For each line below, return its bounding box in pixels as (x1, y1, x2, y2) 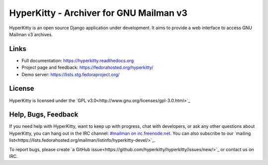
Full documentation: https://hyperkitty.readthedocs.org (21, 57, 134, 63)
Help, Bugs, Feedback (9, 110, 78, 119)
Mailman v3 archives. (9, 31, 53, 37)
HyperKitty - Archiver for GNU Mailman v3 (9, 7, 188, 18)
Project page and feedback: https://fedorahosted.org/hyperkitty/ (21, 64, 153, 70)
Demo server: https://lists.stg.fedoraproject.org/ (21, 71, 120, 77)
